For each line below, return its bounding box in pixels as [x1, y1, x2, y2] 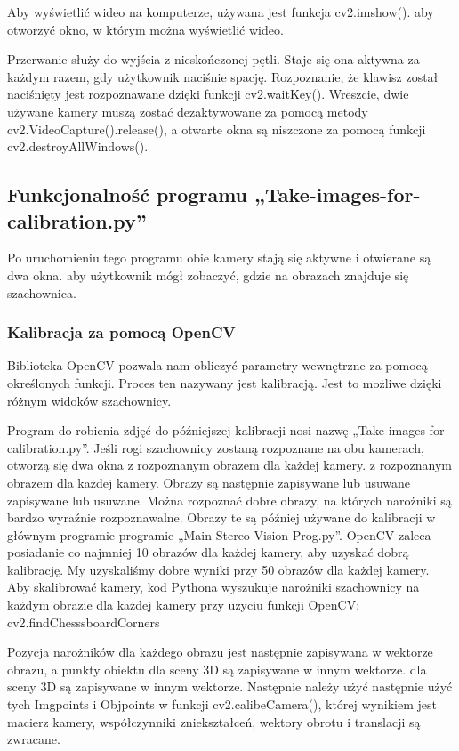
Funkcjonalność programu [7, 181, 248, 208]
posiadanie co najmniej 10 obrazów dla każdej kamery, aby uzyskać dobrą [7, 543, 409, 561]
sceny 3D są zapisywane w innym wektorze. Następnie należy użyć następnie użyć [7, 677, 453, 696]
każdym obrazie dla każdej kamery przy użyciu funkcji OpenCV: [7, 595, 360, 614]
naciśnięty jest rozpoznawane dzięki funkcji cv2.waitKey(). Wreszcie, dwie [7, 85, 409, 103]
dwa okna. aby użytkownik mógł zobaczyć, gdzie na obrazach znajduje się [7, 265, 409, 284]
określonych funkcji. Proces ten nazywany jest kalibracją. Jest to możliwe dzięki [7, 373, 442, 392]
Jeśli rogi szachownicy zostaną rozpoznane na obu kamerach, [93, 438, 424, 456]
